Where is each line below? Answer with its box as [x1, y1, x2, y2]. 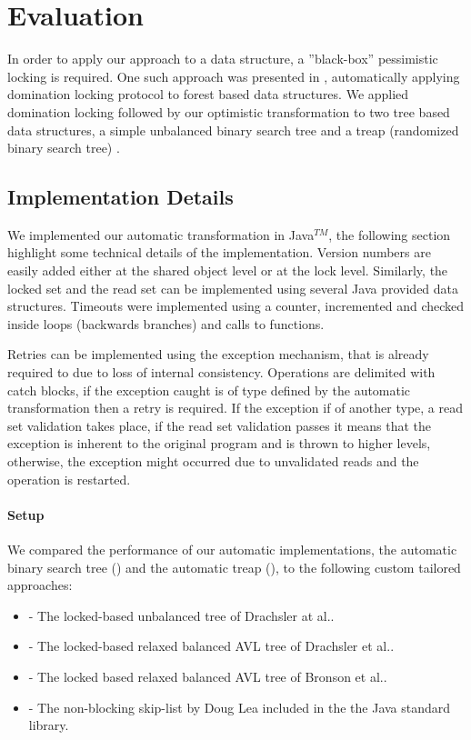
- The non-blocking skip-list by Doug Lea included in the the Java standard [28, 697, 451, 716]
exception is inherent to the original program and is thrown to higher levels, [7, 434, 431, 453]
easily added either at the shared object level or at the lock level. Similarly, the [7, 261, 448, 280]
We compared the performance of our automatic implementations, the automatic [7, 540, 457, 558]
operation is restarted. [7, 469, 131, 488]
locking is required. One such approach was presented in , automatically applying [7, 66, 460, 85]
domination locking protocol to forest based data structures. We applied [7, 85, 409, 104]
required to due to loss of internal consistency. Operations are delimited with [7, 363, 436, 382]
